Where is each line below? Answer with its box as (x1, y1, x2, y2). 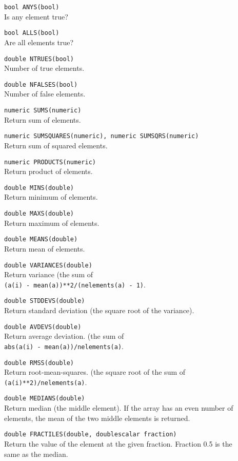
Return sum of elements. (4, 114, 81, 125)
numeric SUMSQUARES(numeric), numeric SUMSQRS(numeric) (4, 132, 199, 140)
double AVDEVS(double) (4, 323, 82, 331)
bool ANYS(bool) (4, 4, 60, 11)
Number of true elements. (4, 63, 85, 73)
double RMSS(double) (4, 359, 74, 367)
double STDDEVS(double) (4, 297, 85, 305)
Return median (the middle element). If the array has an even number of (4, 402, 233, 413)
